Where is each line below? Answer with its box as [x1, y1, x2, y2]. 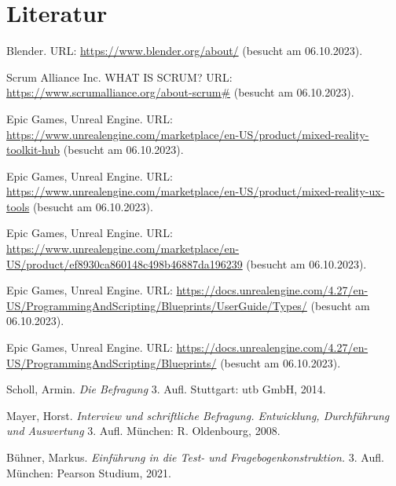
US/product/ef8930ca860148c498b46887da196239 [6, 255, 243, 272]
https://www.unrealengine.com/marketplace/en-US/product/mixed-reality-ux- [6, 183, 385, 199]
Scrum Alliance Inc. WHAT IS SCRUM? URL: [6, 68, 233, 85]
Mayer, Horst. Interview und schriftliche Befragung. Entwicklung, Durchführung [6, 407, 390, 423]
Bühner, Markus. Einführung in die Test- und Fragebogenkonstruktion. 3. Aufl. [6, 449, 384, 465]
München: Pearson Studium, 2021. [6, 464, 171, 481]
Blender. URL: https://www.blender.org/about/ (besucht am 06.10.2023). [6, 42, 363, 59]
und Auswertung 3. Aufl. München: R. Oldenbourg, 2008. [6, 422, 280, 439]
